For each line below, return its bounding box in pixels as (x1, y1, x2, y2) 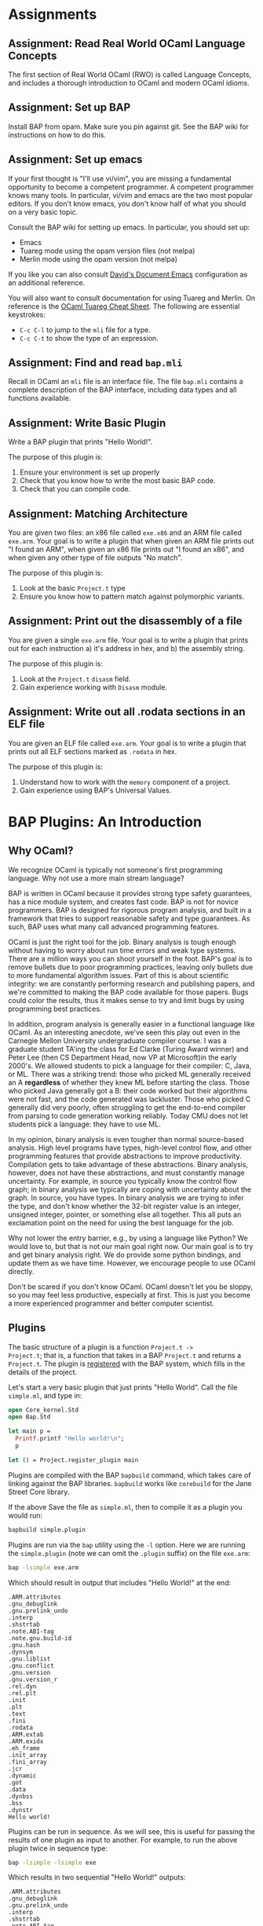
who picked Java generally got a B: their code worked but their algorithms (8, 1086, 248, 1095)
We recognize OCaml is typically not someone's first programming (8, 865, 223, 874)
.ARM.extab (8, 1730, 44, 1738)
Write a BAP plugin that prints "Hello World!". (8, 438, 153, 447)
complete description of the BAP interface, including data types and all (8, 385, 237, 394)
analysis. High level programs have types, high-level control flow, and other (8, 1143, 252, 1152)
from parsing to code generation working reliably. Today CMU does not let (8, 1111, 249, 1120)
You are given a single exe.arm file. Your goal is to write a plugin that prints (8, 635, 249, 645)
